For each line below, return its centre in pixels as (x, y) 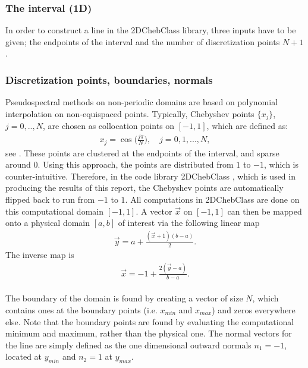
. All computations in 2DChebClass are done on (212, 199)
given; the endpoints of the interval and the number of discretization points (143, 41)
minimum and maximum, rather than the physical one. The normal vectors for (149, 333)
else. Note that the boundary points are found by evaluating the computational (150, 321)
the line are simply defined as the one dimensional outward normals (128, 345)
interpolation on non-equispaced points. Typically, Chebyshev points (130, 113)
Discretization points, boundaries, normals (109, 79)
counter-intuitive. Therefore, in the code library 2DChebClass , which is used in (150, 176)
